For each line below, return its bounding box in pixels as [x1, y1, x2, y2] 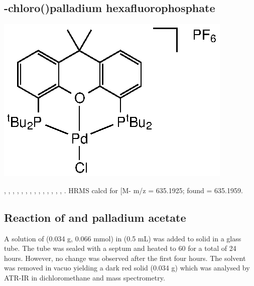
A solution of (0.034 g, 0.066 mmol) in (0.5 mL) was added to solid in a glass [4, 233, 241, 243]
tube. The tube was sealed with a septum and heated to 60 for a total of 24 [4, 243, 236, 253]
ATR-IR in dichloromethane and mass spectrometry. [4, 272, 165, 282]
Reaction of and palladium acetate [4, 209, 186, 225]
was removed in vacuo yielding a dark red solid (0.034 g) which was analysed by [4, 262, 250, 273]
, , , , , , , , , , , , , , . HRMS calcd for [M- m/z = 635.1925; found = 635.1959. [4, 185, 243, 195]
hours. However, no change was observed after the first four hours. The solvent [4, 252, 246, 263]
